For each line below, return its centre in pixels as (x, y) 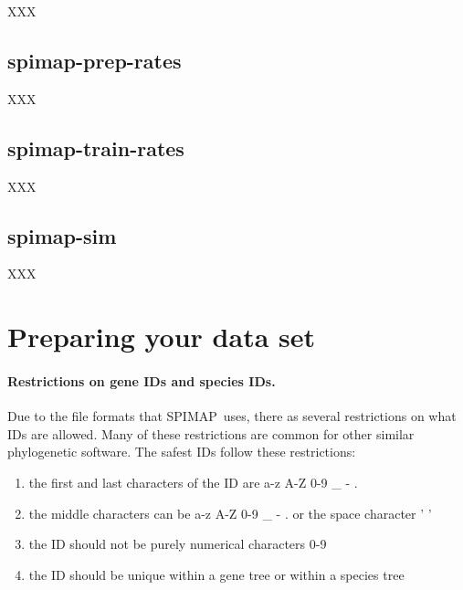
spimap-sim (62, 235)
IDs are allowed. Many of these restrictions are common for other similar (211, 433)
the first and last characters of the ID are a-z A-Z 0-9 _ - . (193, 482)
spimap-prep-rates (95, 60)
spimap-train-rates (96, 147)
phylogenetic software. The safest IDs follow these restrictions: (182, 452)
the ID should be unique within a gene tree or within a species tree (216, 574)
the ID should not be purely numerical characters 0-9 (178, 544)
